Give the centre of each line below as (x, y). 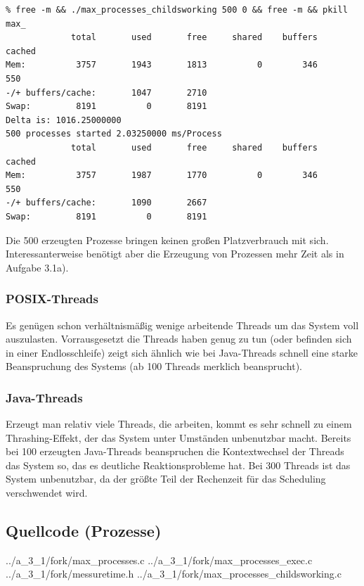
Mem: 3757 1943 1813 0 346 (162, 65)
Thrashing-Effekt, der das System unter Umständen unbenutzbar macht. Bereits (178, 437)
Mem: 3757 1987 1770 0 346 (162, 176)
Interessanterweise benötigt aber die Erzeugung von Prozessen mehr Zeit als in (175, 254)
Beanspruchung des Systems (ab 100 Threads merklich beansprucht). (154, 366)
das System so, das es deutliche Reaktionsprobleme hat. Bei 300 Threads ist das (178, 465)
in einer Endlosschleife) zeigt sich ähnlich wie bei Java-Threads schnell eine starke (182, 352)
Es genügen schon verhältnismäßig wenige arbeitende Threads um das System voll (182, 325)
